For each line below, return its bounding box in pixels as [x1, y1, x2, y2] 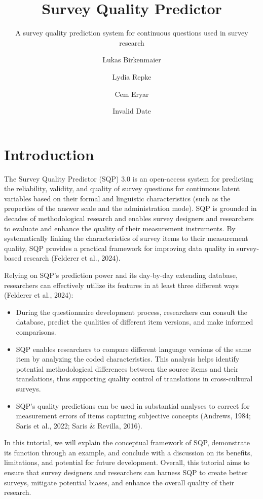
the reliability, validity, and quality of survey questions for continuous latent [4, 183, 240, 194]
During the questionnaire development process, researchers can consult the [16, 306, 248, 317]
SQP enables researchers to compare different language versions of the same [16, 343, 251, 354]
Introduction [4, 144, 94, 164]
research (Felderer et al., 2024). [23, 253, 121, 263]
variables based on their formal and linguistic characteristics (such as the [4, 193, 231, 203]
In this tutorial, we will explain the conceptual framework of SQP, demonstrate [4, 437, 250, 448]
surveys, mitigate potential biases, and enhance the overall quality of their [4, 477, 234, 487]
